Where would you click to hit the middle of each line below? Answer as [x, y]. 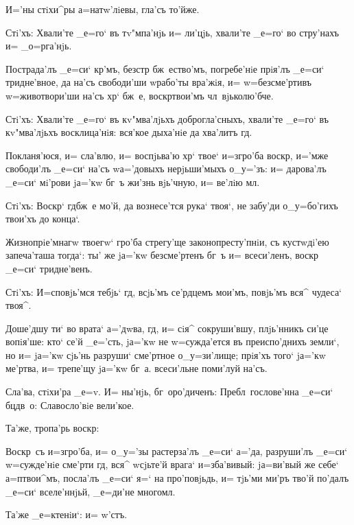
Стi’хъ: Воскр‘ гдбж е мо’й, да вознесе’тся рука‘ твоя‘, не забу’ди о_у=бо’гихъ [172, 205]
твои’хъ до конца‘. [43, 219]
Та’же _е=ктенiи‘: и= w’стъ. [67, 514]
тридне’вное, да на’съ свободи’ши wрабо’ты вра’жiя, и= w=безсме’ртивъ [158, 82]
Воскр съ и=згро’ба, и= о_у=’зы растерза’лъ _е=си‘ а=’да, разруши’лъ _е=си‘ [177, 451]
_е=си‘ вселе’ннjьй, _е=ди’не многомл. [91, 491]
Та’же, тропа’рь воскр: [52, 428]
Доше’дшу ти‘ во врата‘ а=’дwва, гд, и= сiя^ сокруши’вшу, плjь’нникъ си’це [167, 328]
